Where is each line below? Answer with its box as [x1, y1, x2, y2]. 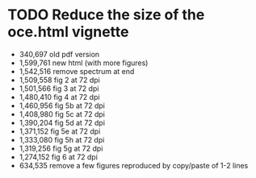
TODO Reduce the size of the [7, 6, 205, 24]
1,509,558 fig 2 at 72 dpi [19, 75, 100, 85]
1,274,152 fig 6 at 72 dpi [19, 151, 99, 162]
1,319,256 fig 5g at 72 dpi [19, 143, 103, 153]
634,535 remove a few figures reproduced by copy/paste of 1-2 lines [19, 160, 249, 170]
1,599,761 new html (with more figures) [19, 58, 149, 68]
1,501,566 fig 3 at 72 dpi [19, 83, 99, 93]
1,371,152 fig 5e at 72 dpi [19, 126, 101, 136]
